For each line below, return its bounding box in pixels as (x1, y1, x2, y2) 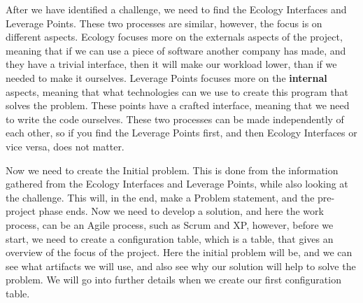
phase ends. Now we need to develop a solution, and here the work (38, 204, 324, 218)
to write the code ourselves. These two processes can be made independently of (6, 111, 344, 126)
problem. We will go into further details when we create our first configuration (6, 272, 341, 287)
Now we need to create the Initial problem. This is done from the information (6, 162, 339, 177)
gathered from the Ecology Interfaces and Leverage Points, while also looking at (6, 176, 348, 191)
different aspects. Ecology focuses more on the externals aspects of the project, (6, 29, 343, 44)
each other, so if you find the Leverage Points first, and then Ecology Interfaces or (6, 125, 357, 140)
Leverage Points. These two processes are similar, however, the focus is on (6, 15, 322, 30)
